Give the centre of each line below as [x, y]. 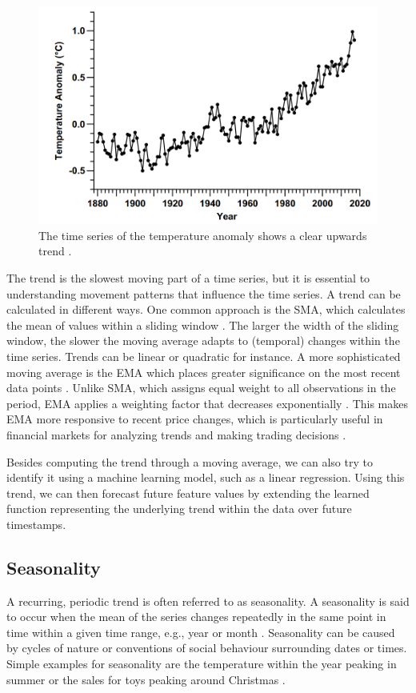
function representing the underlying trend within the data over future [179, 509]
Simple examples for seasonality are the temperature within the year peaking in [202, 664]
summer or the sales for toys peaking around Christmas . [146, 679]
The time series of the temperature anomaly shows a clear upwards [203, 235]
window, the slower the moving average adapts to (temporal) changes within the [203, 340]
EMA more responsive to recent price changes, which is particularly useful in [195, 419]
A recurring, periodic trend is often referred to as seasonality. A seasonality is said [208, 601]
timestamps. [36, 524]
